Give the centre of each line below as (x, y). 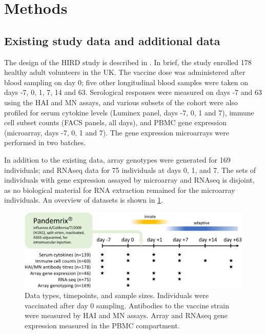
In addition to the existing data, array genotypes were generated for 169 (117, 159)
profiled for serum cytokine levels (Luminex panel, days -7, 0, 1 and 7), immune (129, 112)
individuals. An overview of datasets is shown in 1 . (84, 200)
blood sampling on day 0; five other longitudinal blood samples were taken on (126, 82)
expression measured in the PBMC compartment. (102, 326)
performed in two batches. (45, 142)
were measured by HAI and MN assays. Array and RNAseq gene (126, 315)
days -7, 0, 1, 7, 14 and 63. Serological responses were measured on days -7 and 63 (133, 92)
